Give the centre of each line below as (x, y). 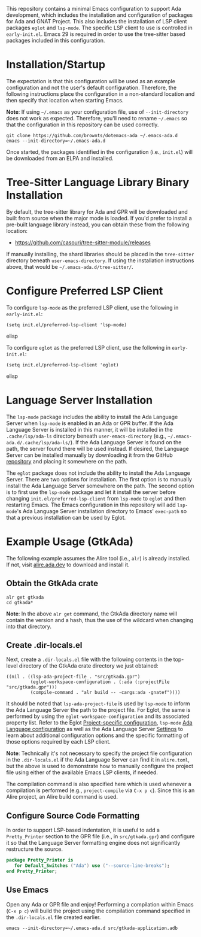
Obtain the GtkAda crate (52, 583)
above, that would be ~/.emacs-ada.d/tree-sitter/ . (70, 266)
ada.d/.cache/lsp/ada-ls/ (38, 442)
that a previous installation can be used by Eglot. (66, 517)
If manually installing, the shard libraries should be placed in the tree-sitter (100, 254)
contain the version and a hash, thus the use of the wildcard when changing (100, 620)
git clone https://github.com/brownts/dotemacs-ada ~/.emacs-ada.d (92, 135)
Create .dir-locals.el (44, 645)
